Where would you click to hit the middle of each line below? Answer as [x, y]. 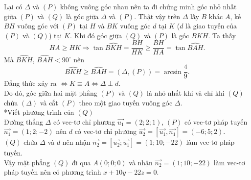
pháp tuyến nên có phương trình [53, 172]
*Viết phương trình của [39, 112]
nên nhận [76, 142]
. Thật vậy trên [157, 16]
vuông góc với [38, 26]
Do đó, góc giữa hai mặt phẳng [51, 92]
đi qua [81, 162]
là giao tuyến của [211, 26]
